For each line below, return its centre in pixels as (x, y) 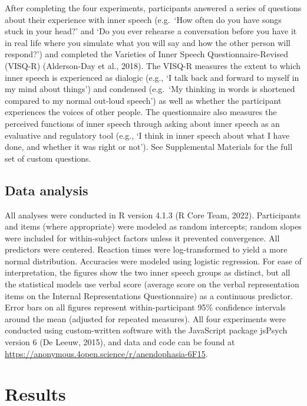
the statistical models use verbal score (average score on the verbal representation (152, 284)
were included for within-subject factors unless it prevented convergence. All (142, 238)
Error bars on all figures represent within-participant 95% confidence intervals (145, 307)
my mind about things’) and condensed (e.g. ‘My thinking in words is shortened (150, 89)
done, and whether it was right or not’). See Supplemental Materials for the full (149, 147)
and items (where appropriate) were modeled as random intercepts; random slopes (153, 226)
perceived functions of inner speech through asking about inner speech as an (142, 123)
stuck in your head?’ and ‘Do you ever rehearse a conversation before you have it (151, 31)
